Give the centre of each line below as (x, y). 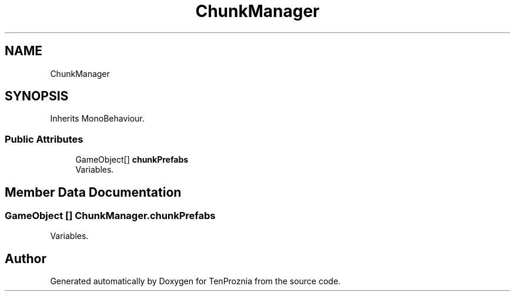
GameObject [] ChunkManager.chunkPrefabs (110, 216)
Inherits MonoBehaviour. (97, 119)
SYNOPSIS (37, 96)
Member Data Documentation (93, 192)
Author (26, 258)
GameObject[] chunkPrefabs (132, 160)
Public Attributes (44, 139)
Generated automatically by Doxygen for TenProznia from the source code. (195, 281)
